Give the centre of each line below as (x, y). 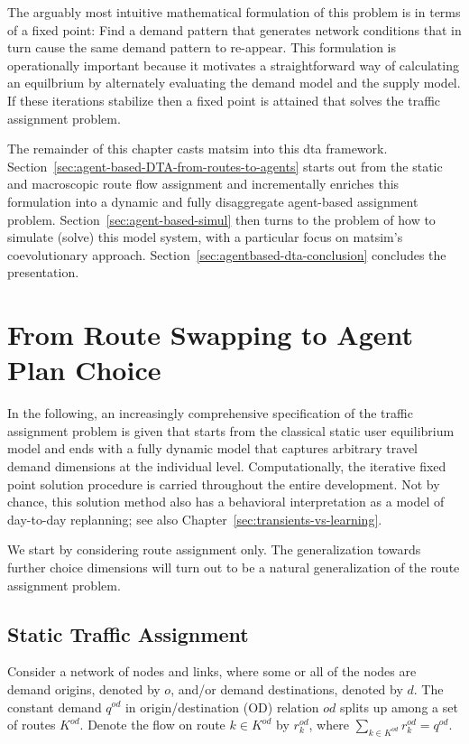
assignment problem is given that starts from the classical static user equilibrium (231, 430)
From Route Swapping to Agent (211, 335)
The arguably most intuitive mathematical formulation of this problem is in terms (234, 12)
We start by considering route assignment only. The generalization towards (214, 549)
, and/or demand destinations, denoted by (287, 688)
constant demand (55, 707)
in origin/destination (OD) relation (222, 707)
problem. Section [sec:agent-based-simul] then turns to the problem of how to (221, 219)
